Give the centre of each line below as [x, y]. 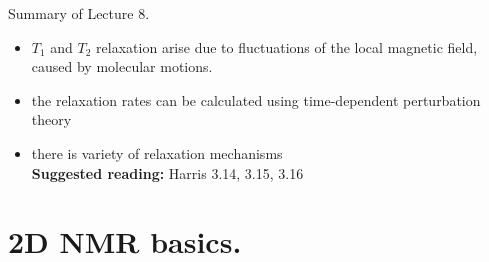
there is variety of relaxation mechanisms [157, 152]
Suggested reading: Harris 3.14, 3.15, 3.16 [167, 172]
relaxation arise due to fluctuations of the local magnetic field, [287, 46]
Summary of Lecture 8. [79, 13]
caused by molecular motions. [122, 66]
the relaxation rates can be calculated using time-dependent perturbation [256, 99]
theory [51, 119]
